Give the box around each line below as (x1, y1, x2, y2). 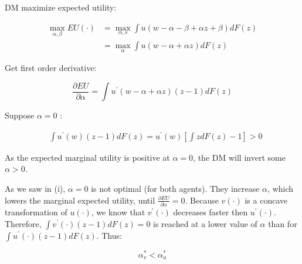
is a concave (245, 194, 288, 206)
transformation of (5, 205, 67, 218)
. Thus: (96, 229, 122, 241)
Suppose (5, 109, 35, 121)
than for (268, 217, 297, 229)
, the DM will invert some (193, 151, 286, 163)
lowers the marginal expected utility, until (5, 194, 155, 206)
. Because (185, 194, 219, 206)
